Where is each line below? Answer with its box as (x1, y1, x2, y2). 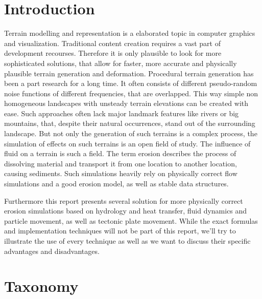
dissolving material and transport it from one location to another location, (4, 158, 237, 168)
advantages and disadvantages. (4, 245, 100, 256)
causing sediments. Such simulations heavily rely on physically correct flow (4, 168, 237, 179)
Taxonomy (4, 275, 79, 296)
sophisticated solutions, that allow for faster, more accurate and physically (4, 57, 237, 68)
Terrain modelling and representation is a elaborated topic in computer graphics (4, 28, 255, 38)
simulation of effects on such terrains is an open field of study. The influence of (4, 138, 251, 148)
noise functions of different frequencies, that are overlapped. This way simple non (4, 88, 258, 98)
